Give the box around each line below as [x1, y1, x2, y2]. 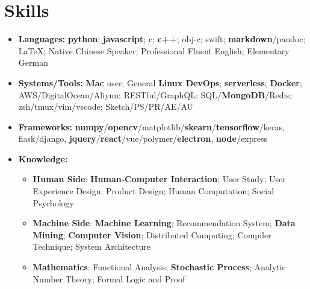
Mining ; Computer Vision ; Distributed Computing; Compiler [33, 228, 271, 241]
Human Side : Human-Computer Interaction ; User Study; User [33, 173, 286, 185]
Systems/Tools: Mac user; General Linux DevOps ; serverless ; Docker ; [18, 76, 302, 89]
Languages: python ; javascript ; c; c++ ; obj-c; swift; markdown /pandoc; [18, 33, 306, 45]
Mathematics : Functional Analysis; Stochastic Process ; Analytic [33, 261, 286, 273]
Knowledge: [18, 152, 68, 165]
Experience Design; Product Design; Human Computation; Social [33, 185, 274, 197]
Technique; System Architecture [33, 240, 150, 253]
